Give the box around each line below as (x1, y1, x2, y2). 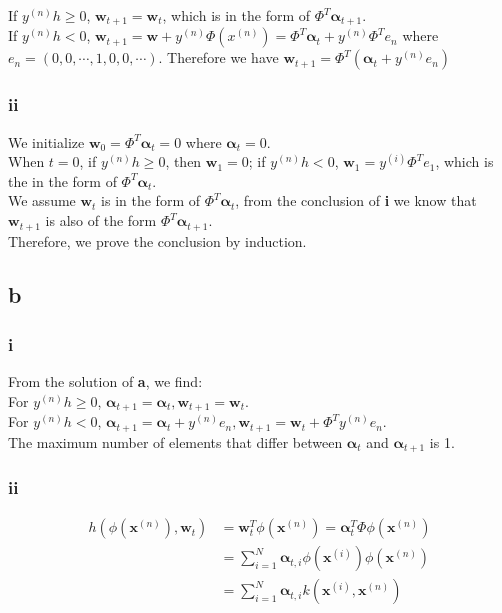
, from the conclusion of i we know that (235, 190, 477, 211)
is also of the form (45, 210, 157, 231)
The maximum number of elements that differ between (8, 431, 343, 452)
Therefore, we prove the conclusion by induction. (8, 230, 307, 251)
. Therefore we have (158, 47, 279, 68)
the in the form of (8, 170, 117, 191)
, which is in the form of (162, 5, 311, 25)
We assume (8, 190, 76, 211)
